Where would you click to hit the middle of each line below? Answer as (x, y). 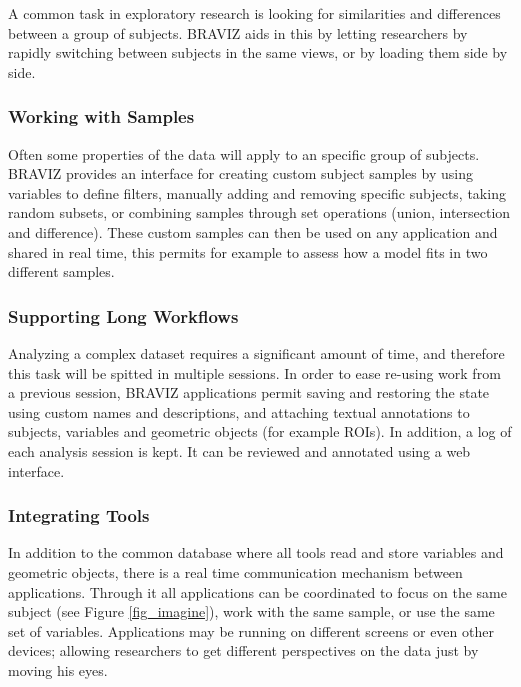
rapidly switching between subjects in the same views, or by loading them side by (258, 52)
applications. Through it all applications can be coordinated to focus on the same (257, 591)
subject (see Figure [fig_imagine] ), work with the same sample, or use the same (251, 611)
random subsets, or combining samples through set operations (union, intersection (259, 212)
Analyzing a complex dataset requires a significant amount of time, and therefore (256, 352)
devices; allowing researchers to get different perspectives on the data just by (243, 650)
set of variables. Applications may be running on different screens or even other (251, 630)
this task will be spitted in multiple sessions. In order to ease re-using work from (254, 372)
